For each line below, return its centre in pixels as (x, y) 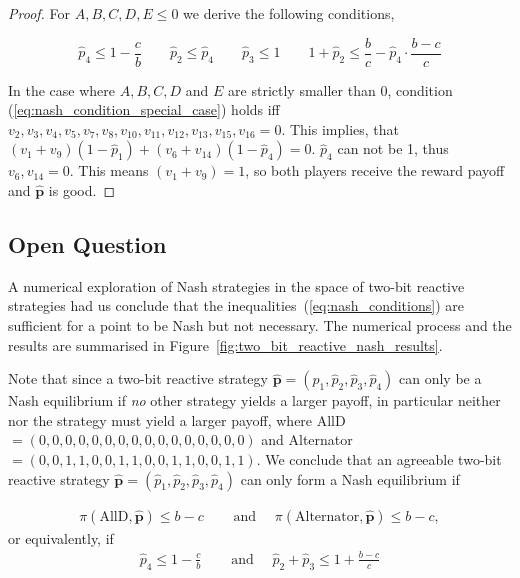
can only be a (440, 378)
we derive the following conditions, (289, 13)
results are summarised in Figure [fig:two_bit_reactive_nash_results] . (225, 344)
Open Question (87, 244)
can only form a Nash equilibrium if (350, 478)
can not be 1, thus (393, 148)
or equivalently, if (61, 537)
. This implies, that (340, 128)
